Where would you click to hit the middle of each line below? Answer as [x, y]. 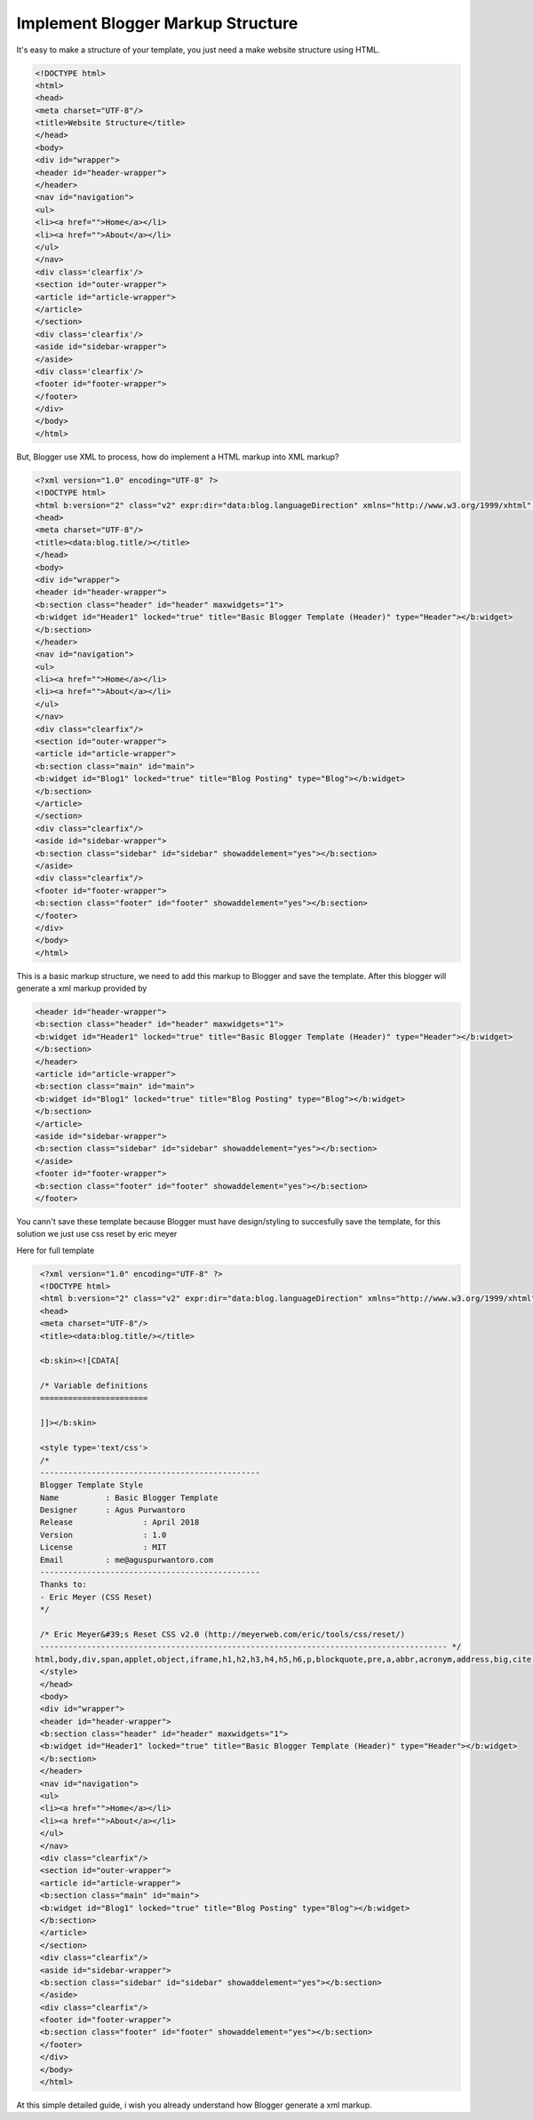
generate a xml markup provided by [82, 988]
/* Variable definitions [94, 1386]
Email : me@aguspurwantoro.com [127, 1560]
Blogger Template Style [92, 1485]
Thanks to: [64, 1585]
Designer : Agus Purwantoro [113, 1510]
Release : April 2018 [120, 1522]
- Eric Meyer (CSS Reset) [96, 1597]
